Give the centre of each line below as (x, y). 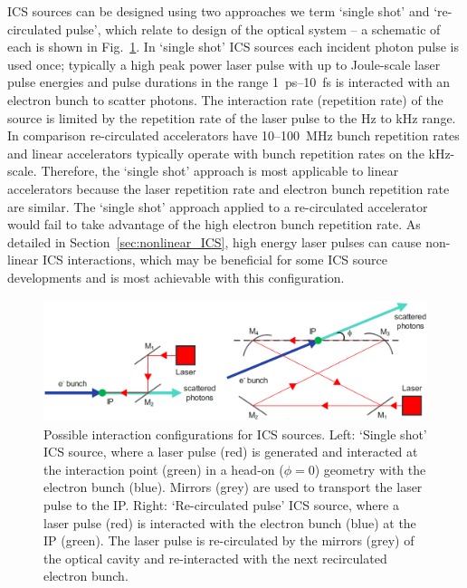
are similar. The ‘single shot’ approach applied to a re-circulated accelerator (218, 206)
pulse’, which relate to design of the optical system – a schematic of (253, 29)
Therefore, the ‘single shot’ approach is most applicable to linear (220, 171)
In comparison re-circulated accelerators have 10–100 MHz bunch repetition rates (233, 135)
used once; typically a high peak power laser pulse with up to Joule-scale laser (224, 64)
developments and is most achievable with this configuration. (176, 277)
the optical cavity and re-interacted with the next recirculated (215, 558)
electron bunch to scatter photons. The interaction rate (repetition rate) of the (225, 99)
